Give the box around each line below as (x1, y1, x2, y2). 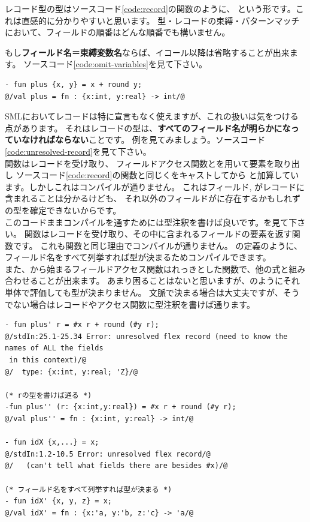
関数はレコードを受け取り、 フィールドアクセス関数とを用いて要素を (5, 157, 275, 169)
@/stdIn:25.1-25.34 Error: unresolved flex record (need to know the (5, 332, 288, 341)
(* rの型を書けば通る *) (5, 391, 92, 400)
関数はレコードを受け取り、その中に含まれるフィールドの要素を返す (24, 227, 292, 240)
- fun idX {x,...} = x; (5, 438, 99, 447)
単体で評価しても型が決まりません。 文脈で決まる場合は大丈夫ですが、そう (5, 286, 300, 299)
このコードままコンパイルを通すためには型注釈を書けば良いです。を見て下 (5, 215, 297, 228)
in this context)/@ (9, 356, 87, 365)
